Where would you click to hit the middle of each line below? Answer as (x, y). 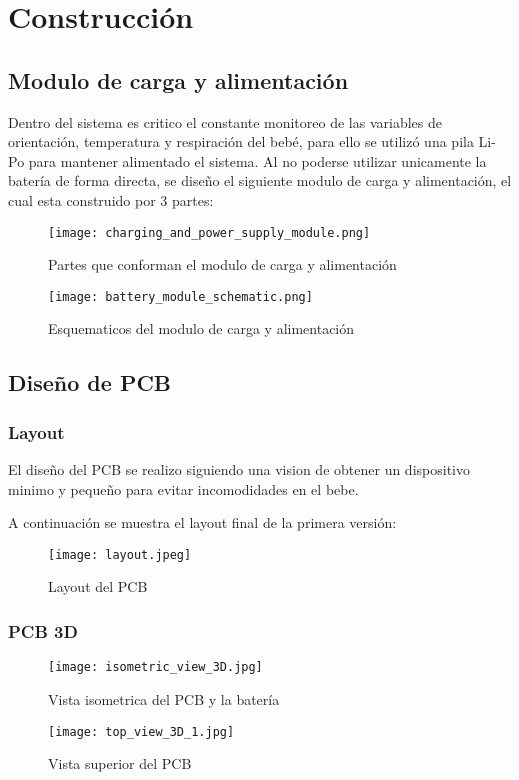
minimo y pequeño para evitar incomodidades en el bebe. (183, 488)
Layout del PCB (98, 586)
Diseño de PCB (90, 382)
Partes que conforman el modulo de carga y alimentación (222, 264)
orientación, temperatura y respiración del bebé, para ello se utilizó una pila (241, 141)
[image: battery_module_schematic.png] (180, 296)
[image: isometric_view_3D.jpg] (155, 667)
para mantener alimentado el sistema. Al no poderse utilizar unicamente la (257, 160)
